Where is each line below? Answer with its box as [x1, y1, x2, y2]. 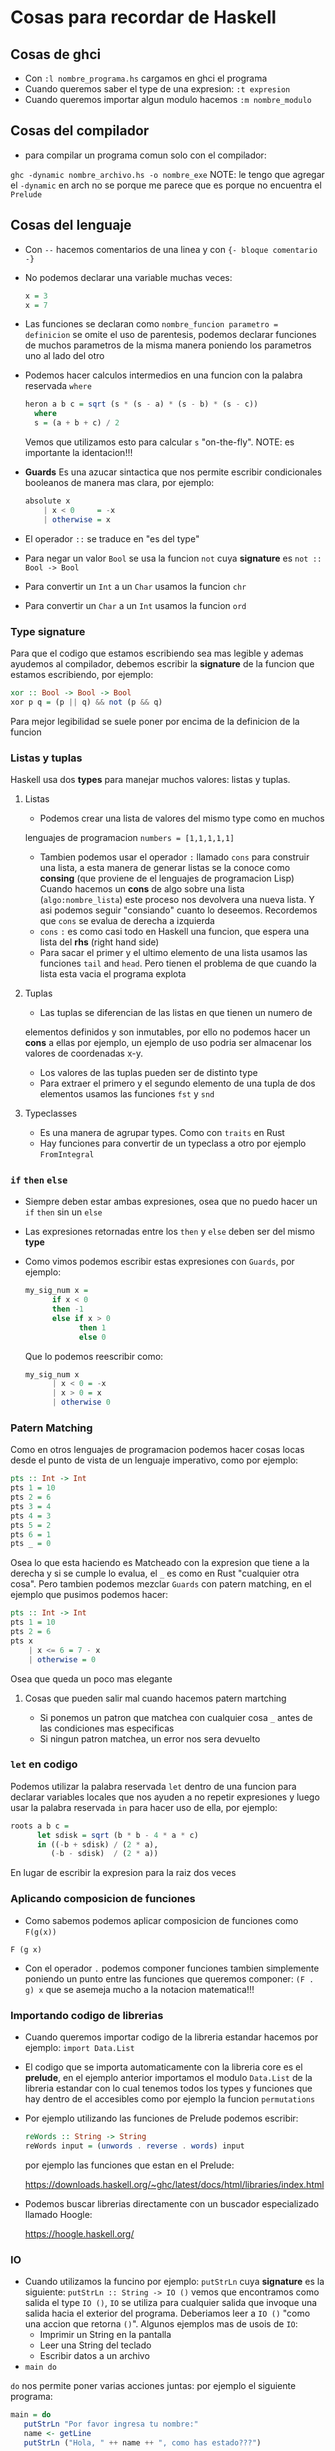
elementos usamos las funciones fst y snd [39, 1087, 215, 1100]
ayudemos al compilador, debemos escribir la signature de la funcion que [10, 657, 315, 670]
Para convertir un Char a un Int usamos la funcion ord [24, 599, 247, 611]
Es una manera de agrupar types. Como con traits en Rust [39, 1126, 285, 1138]
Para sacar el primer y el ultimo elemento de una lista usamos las [39, 946, 308, 958]
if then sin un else [24, 1206, 103, 1218]
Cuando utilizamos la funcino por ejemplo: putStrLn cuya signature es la [24, 2276, 325, 2287]
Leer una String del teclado [39, 2339, 152, 2351]
